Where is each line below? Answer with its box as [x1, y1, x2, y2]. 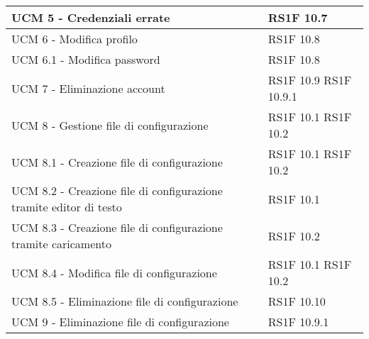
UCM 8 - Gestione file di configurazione [11, 116, 209, 133]
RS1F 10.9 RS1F [268, 72, 352, 88]
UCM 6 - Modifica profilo [11, 30, 138, 47]
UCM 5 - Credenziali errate [11, 9, 170, 26]
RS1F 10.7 [268, 9, 328, 26]
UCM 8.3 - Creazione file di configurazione [11, 219, 223, 235]
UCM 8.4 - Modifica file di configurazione [11, 264, 217, 281]
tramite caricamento [11, 235, 111, 252]
